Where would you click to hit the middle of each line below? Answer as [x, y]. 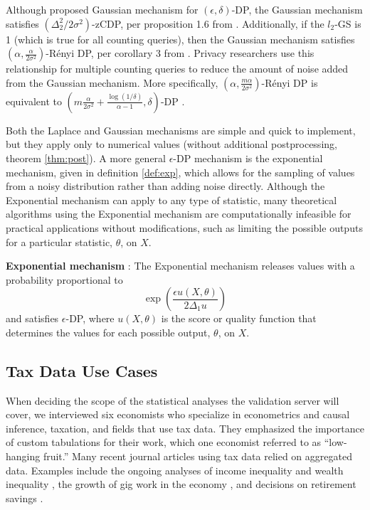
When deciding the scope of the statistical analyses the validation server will [173, 400]
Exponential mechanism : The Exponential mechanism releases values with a [180, 266]
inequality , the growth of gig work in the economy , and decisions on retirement [181, 484]
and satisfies [32, 318]
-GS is [348, 23]
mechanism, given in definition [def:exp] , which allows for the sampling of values [180, 172]
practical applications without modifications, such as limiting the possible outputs [184, 227]
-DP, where [90, 318]
